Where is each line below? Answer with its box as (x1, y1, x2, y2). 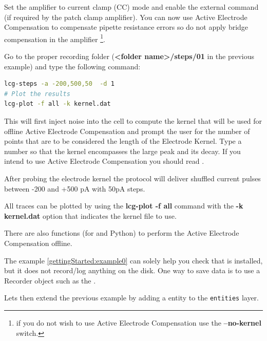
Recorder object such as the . (4, 275, 96, 286)
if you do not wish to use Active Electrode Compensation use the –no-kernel (16, 317, 261, 328)
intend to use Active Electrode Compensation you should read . (4, 156, 204, 166)
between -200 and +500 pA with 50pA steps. (4, 183, 145, 194)
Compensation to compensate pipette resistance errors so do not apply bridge (4, 22, 249, 32)
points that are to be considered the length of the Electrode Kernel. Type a (4, 136, 242, 146)
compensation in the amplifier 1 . (4, 32, 105, 44)
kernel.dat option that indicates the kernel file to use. (4, 210, 177, 221)
